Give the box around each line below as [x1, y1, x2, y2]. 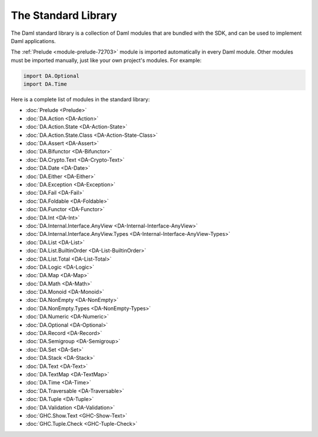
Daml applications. [11, 37, 56, 44]
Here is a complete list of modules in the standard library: [11, 96, 150, 103]
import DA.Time [23, 81, 67, 88]
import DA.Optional [23, 73, 79, 79]
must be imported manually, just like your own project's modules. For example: [11, 57, 202, 64]
